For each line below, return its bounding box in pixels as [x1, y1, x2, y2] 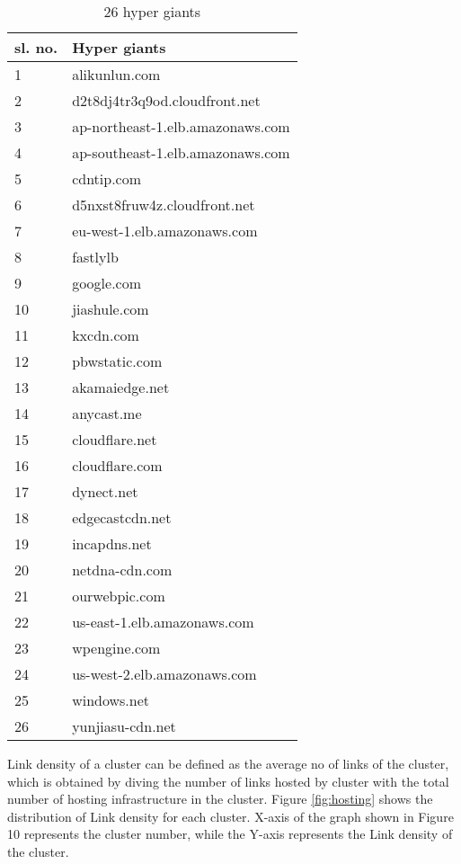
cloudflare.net [72, 429, 157, 450]
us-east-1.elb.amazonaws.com [72, 611, 254, 632]
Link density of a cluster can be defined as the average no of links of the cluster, [7, 754, 449, 772]
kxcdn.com [72, 325, 139, 345]
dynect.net [72, 481, 138, 502]
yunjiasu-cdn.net [72, 716, 176, 736]
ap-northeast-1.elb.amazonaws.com [72, 116, 290, 137]
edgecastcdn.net [72, 507, 172, 528]
